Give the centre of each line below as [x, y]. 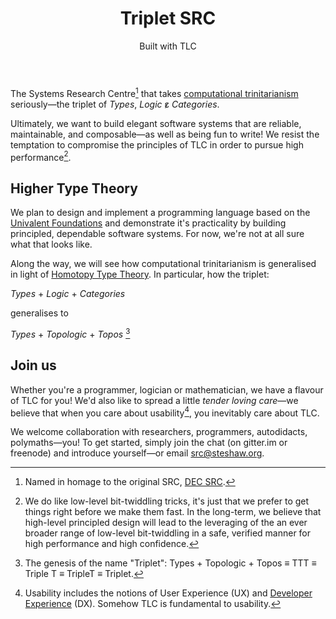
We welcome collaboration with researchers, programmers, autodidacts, [159, 432]
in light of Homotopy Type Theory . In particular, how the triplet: [140, 274]
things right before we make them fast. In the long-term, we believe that [173, 512]
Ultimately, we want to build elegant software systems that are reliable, [156, 123]
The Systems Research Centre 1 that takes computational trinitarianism [154, 92]
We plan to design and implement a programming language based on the [160, 213]
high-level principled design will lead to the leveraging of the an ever [166, 523]
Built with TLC [168, 46]
